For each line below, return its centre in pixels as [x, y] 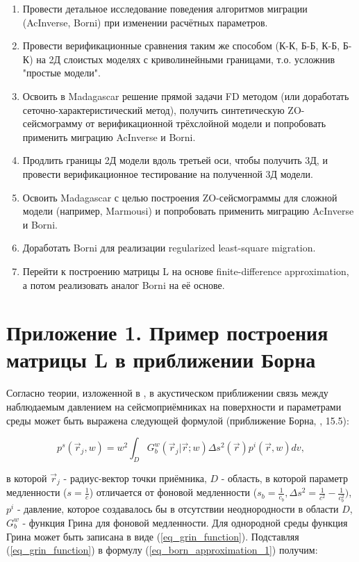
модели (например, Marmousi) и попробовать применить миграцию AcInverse [188, 211]
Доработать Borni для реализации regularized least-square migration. [169, 248]
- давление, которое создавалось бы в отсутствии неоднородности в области [178, 509]
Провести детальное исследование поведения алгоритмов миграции [165, 8]
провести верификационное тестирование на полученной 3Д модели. [168, 173]
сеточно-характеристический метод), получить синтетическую [153, 109]
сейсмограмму [52, 123]
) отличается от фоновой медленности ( [173, 492]
